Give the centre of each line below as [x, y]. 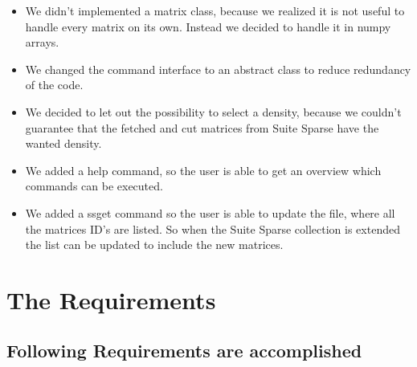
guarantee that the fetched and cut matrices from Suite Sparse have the [202, 127]
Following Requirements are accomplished [184, 351]
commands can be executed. [94, 186]
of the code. [54, 85]
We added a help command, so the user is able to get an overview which [203, 170]
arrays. [42, 42]
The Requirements [111, 299]
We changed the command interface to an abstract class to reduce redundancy [218, 69]
